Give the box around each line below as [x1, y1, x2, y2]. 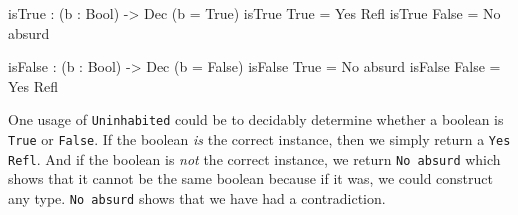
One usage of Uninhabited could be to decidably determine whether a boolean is [8, 109, 504, 130]
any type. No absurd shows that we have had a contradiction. [8, 187, 386, 208]
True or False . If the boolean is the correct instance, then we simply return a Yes [8, 129, 511, 150]
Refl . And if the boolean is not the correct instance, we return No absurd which [8, 148, 501, 169]
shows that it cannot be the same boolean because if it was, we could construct [8, 168, 494, 189]
